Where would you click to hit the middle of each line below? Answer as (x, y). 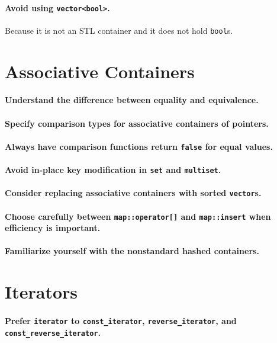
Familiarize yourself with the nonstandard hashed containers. (132, 251)
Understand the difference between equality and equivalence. (132, 100)
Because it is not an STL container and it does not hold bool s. (119, 30)
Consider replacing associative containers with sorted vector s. (133, 193)
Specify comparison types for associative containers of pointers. (137, 123)
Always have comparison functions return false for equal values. (139, 146)
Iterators (41, 292)
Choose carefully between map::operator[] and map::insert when (138, 216)
